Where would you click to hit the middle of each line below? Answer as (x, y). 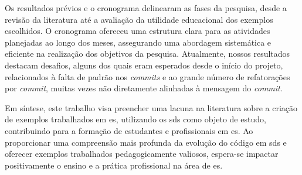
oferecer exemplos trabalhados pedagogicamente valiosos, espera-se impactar (142, 154)
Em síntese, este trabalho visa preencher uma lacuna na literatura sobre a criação (151, 107)
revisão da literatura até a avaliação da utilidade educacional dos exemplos (139, 19)
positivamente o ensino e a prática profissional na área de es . (114, 165)
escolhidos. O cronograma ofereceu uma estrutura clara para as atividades (138, 31)
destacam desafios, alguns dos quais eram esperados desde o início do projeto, (144, 65)
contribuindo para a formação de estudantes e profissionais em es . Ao (129, 130)
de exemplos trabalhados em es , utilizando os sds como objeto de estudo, (135, 119)
